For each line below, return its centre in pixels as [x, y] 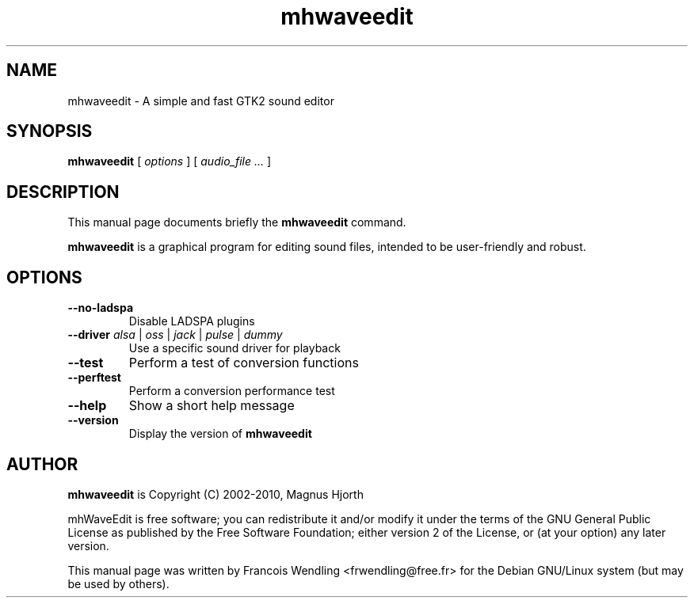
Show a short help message [212, 406]
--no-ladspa [101, 308]
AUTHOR [42, 464]
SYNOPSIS [50, 131]
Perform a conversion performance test [232, 391]
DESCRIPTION [63, 192]
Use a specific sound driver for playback [235, 348]
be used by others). [118, 583]
